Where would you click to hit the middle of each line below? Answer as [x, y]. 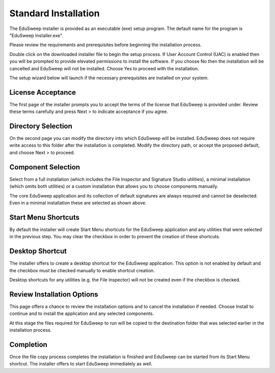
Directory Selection [41, 126]
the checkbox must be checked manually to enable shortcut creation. [82, 270]
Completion [29, 344]
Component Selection [45, 167]
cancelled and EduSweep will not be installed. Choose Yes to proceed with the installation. [104, 68]
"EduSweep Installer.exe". [36, 35]
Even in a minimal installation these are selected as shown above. [78, 203]
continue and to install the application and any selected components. [82, 313]
